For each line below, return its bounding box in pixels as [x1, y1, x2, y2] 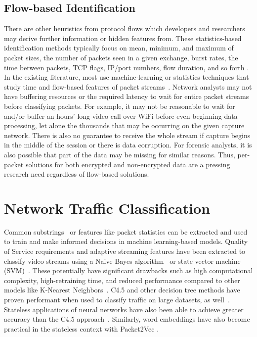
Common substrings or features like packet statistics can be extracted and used [4, 226, 248, 237]
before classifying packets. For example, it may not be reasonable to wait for [4, 100, 235, 111]
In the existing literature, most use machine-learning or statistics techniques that [4, 72, 249, 82]
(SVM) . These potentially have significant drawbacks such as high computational [4, 265, 253, 276]
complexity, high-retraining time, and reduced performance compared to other [4, 275, 240, 285]
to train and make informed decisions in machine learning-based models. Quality [4, 236, 248, 246]
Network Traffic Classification [4, 197, 211, 218]
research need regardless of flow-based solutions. [4, 169, 149, 179]
